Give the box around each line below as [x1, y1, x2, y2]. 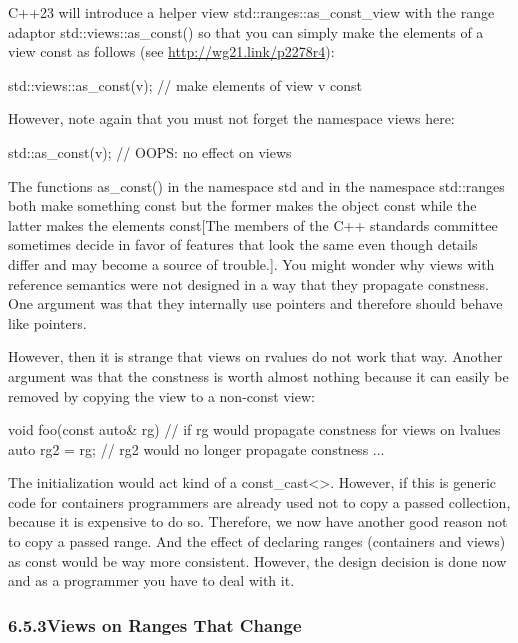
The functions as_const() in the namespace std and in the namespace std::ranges [8, 175, 505, 196]
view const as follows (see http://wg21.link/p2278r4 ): [8, 41, 335, 62]
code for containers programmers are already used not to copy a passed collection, [8, 491, 511, 512]
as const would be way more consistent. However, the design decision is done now [8, 550, 507, 571]
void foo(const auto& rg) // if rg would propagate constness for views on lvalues [8, 419, 501, 440]
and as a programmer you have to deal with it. [8, 570, 295, 591]
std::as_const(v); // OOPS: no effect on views [8, 141, 292, 162]
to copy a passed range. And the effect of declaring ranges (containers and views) [8, 531, 506, 552]
